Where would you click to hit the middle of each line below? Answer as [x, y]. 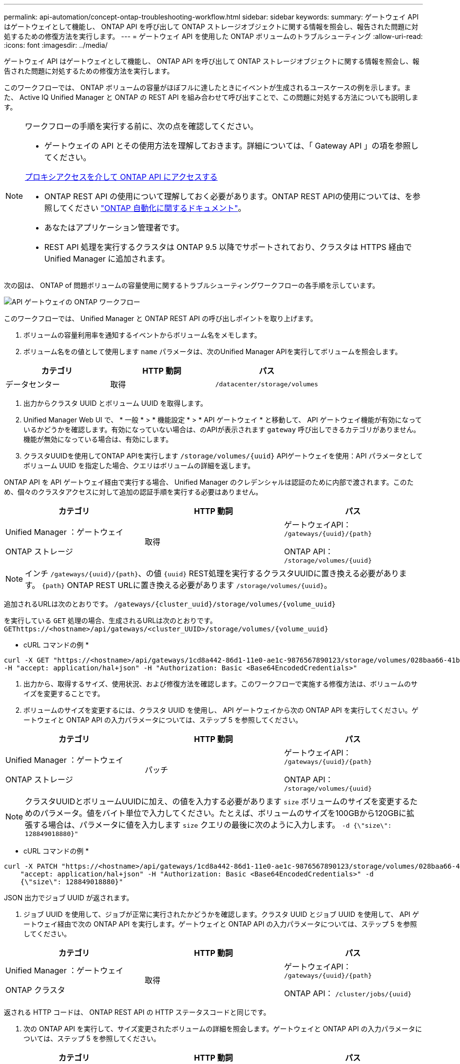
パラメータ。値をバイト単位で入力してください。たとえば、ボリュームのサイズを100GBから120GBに [224, 813]
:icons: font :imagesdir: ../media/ [56, 45]
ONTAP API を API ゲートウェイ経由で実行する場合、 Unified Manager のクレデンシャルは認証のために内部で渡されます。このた [209, 482]
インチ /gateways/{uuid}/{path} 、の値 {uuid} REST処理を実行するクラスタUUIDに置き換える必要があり [212, 573]
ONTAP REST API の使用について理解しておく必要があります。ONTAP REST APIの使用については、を [229, 196]
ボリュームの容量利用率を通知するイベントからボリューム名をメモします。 [142, 335]
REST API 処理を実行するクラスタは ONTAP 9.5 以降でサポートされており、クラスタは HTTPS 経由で [228, 247]
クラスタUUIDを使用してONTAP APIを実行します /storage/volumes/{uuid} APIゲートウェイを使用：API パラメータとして [223, 456]
